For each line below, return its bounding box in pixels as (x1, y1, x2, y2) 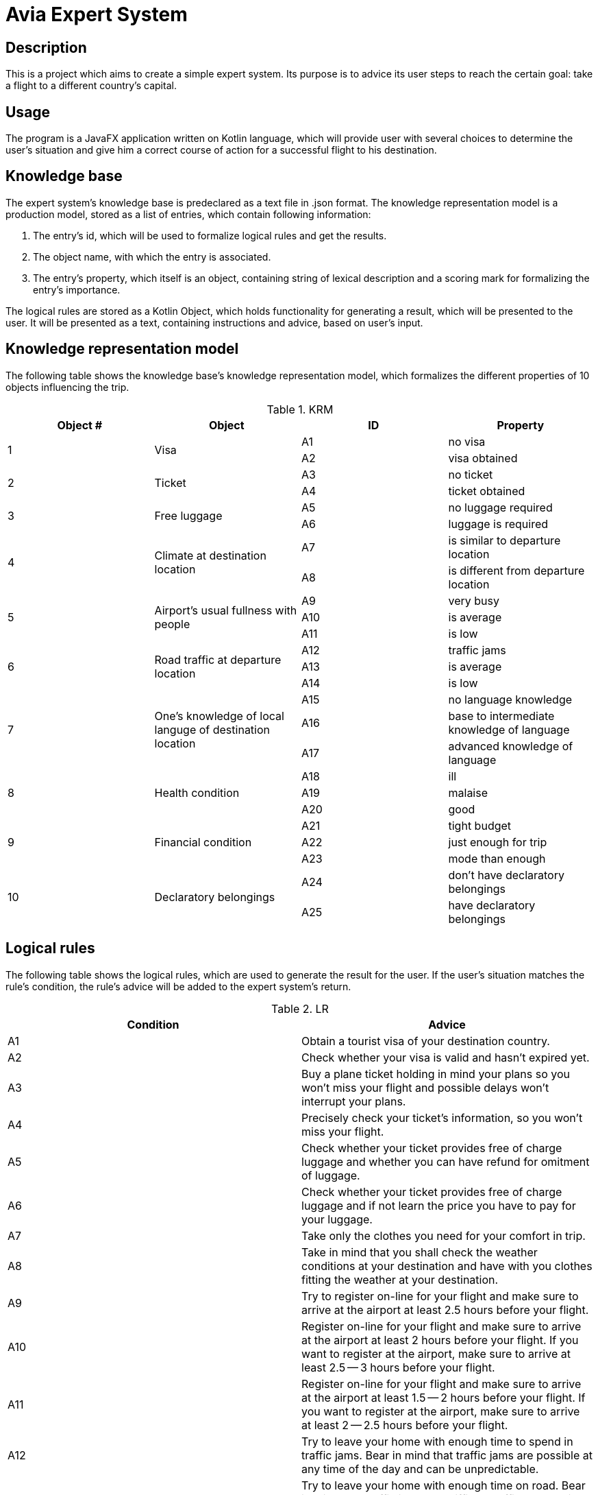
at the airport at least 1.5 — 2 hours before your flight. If (301, 1390, 586, 1404)
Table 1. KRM (266, 402, 334, 416)
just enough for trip (448, 835, 547, 849)
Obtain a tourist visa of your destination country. (301, 1033, 550, 1048)
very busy (448, 593, 499, 608)
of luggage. (301, 1168, 360, 1182)
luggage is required (448, 516, 549, 531)
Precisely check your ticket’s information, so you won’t (301, 1110, 583, 1125)
